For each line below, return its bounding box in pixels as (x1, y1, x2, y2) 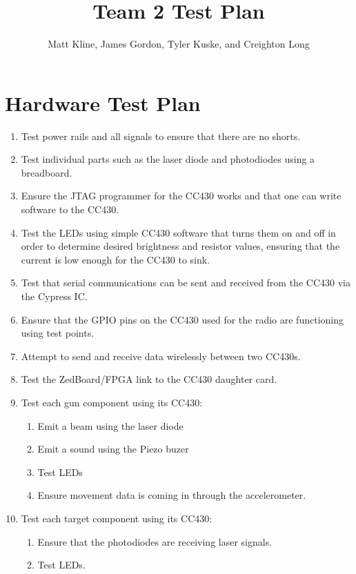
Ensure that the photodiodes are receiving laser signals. (37, 534, 273, 548)
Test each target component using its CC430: (21, 511, 212, 525)
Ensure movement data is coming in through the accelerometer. (37, 488, 306, 502)
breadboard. (21, 165, 72, 179)
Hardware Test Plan (5, 88, 201, 117)
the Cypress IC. (21, 289, 88, 303)
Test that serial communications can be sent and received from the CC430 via (21, 275, 350, 290)
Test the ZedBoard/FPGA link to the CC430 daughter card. (21, 372, 277, 386)
